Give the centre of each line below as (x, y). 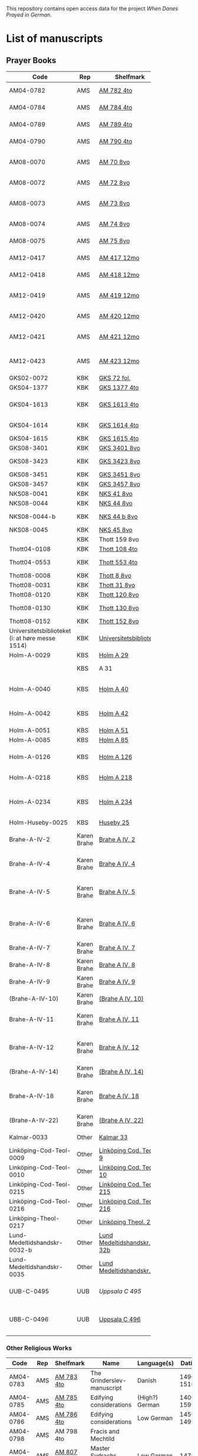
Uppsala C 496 (120, 1319)
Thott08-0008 (30, 576)
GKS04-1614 (29, 425)
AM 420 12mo (119, 316)
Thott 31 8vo (117, 585)
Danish (147, 1381)
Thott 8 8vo (115, 576)
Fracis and (105, 1431)
